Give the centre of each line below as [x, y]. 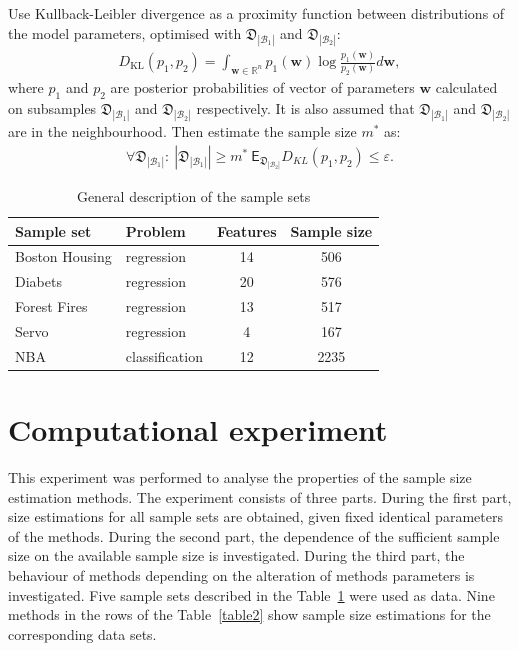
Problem [155, 230]
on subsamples [52, 108]
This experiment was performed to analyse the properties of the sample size [240, 477]
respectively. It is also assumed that [305, 108]
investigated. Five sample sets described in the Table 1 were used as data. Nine [251, 594]
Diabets [38, 281]
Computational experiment [198, 429]
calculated [466, 87]
